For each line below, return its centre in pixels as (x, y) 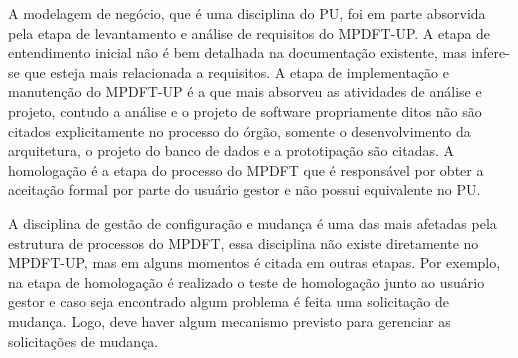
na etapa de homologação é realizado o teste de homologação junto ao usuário (246, 281)
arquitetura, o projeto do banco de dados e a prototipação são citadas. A (231, 150)
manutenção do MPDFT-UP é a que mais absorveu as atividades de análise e (245, 91)
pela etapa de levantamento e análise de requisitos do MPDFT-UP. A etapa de (249, 32)
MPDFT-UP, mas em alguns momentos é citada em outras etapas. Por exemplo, (254, 262)
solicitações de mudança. (83, 340)
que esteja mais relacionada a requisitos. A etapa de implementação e (236, 71)
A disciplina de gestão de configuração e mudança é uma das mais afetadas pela (252, 222)
